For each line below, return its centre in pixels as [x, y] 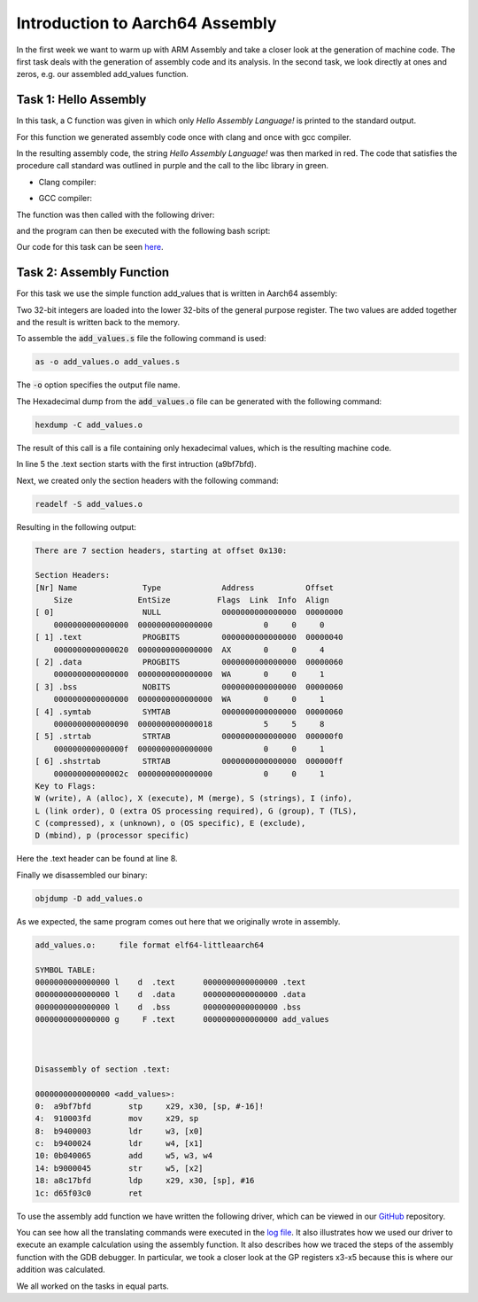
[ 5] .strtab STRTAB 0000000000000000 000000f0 [189, 737]
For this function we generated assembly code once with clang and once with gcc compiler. [184, 136]
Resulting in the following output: [77, 526]
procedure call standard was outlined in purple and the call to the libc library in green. [173, 166]
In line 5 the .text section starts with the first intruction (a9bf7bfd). [136, 464]
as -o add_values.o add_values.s [108, 362]
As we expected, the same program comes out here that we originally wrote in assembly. [178, 921]
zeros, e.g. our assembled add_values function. [103, 74]
